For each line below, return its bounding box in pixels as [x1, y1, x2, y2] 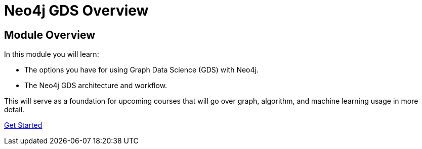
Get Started [4, 121, 43, 130]
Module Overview [4, 28, 96, 41]
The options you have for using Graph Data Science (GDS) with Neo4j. [24, 65, 259, 74]
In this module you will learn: [4, 50, 99, 59]
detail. [4, 105, 25, 114]
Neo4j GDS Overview [4, 2, 149, 19]
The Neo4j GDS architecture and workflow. [24, 81, 167, 90]
